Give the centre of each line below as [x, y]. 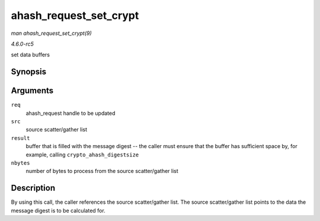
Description [33, 188]
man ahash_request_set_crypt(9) [51, 33]
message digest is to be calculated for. [58, 210]
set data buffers [31, 55]
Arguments [32, 91]
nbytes [20, 163]
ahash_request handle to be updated [71, 113]
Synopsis [29, 72]
